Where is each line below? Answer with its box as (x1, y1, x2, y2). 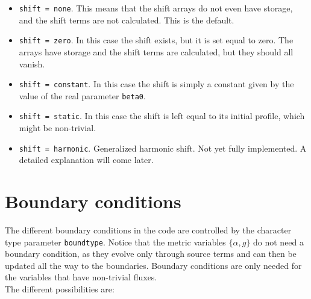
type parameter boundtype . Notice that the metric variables (5, 235, 226, 248)
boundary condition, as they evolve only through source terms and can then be (5, 247, 297, 260)
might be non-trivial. (19, 122, 96, 134)
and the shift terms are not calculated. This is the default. (19, 13, 234, 26)
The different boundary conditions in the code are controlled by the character (5, 224, 292, 236)
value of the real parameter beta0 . (19, 89, 146, 102)
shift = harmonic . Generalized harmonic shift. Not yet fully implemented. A (19, 141, 307, 154)
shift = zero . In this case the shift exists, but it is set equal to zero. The (19, 34, 294, 46)
